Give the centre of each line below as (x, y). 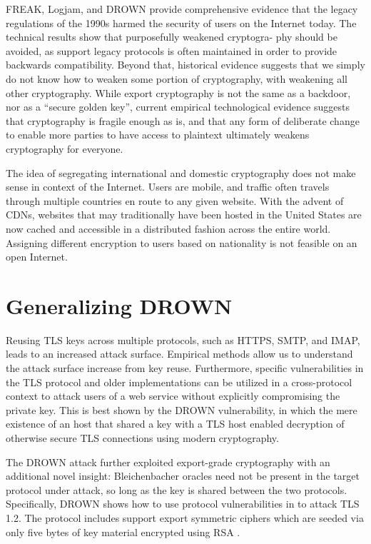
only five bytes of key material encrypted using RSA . (123, 532)
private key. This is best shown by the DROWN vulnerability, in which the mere (182, 409)
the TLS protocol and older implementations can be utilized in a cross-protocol (179, 382)
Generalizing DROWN (119, 305)
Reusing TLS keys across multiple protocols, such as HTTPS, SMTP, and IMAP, (183, 339)
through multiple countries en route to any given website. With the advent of (175, 200)
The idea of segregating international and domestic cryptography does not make (181, 172)
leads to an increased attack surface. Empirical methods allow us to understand (179, 354)
